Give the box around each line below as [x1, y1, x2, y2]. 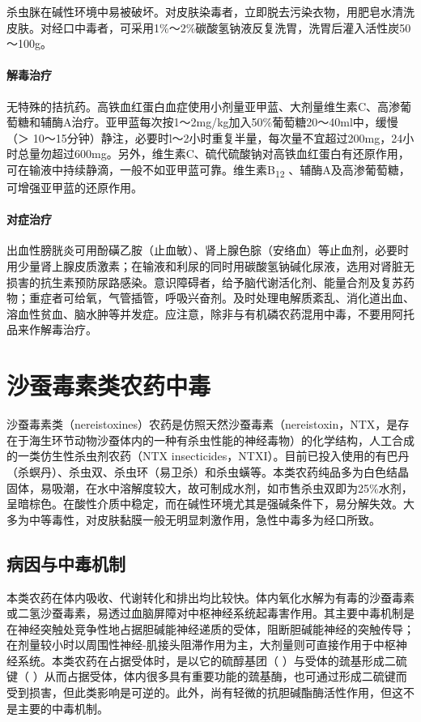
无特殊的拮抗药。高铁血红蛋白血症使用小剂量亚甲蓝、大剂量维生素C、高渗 [6, 97, 401, 114]
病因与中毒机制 [6, 550, 125, 575]
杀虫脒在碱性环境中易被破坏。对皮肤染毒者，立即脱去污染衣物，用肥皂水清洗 [6, 3, 415, 19]
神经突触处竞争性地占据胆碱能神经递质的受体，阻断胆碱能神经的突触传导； [17, 620, 415, 637]
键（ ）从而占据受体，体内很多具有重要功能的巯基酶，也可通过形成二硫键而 [6, 668, 407, 685]
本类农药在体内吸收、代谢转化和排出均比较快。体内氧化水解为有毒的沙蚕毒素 [6, 588, 415, 605]
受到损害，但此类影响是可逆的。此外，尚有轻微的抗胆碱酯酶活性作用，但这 [6, 684, 403, 701]
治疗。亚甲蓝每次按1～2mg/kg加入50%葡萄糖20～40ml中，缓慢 [71, 113, 398, 130]
